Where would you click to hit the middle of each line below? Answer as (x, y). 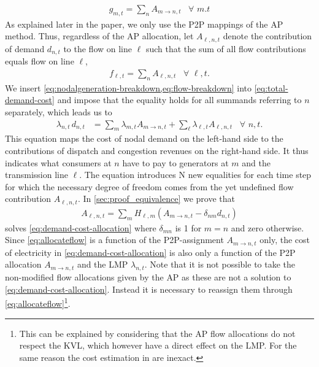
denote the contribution (267, 36)
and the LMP (102, 264)
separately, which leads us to (59, 111)
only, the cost (285, 240)
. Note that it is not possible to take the (220, 264)
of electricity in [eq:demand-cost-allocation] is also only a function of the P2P (150, 252)
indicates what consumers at (58, 162)
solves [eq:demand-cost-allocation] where (81, 227)
